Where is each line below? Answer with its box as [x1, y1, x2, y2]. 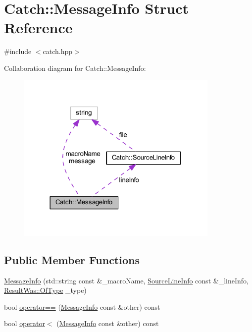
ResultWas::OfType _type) [4, 285, 87, 295]
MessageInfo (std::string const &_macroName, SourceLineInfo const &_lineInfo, [4, 275, 249, 285]
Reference [4, 17, 73, 38]
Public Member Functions [4, 252, 140, 267]
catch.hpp [43, 46, 73, 56]
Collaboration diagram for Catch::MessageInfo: [4, 62, 146, 73]
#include [4, 46, 32, 56]
